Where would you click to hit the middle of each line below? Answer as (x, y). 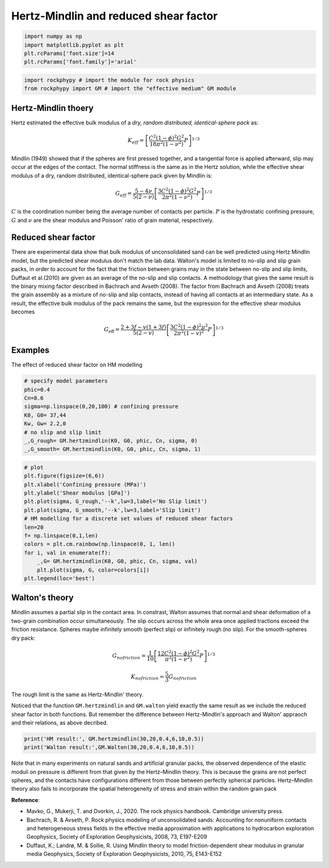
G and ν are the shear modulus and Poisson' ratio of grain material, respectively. (113, 220)
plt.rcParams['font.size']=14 (69, 53)
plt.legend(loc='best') (60, 578)
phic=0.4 (37, 389)
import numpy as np (53, 36)
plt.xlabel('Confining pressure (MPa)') (85, 484)
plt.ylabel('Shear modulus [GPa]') (77, 493)
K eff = (136, 141)
